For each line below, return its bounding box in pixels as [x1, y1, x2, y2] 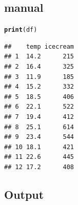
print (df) [4, 26, 37, 34]
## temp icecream [4, 43, 74, 50]
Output [4, 186, 44, 202]
